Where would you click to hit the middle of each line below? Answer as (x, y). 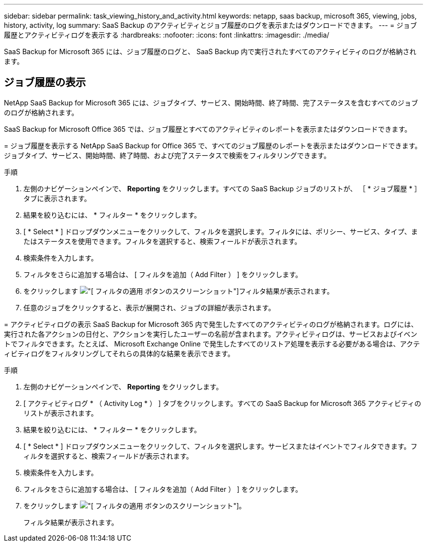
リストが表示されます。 (61, 413)
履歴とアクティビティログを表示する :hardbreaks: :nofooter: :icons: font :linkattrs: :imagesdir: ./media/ (167, 35)
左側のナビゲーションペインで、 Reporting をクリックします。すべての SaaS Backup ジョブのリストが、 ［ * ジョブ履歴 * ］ (222, 188)
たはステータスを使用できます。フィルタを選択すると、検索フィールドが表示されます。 (163, 241)
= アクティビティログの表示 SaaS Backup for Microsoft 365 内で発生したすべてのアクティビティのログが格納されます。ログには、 (211, 324)
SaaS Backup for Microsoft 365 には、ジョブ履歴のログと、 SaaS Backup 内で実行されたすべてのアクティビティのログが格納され (210, 51)
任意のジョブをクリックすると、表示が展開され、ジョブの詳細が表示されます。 (149, 307)
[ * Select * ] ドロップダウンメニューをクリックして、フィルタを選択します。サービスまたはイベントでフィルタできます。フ (221, 446)
